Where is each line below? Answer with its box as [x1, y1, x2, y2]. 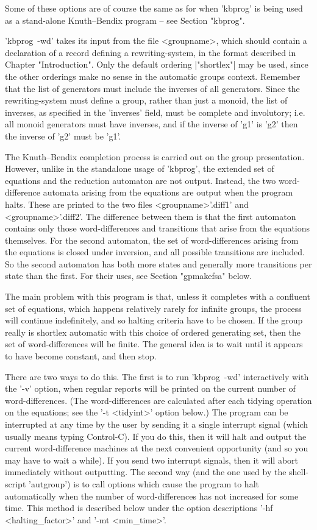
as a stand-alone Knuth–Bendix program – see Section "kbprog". [5, 13, 245, 26]
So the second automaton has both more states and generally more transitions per [5, 257, 312, 270]
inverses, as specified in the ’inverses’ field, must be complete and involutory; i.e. [5, 105, 305, 118]
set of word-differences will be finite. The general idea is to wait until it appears [5, 337, 303, 350]
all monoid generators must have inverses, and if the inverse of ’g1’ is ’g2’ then [5, 118, 298, 130]
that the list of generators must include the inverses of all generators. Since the [5, 82, 300, 94]
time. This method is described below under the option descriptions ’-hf [5, 501, 273, 514]
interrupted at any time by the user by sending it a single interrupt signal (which [5, 418, 308, 430]
